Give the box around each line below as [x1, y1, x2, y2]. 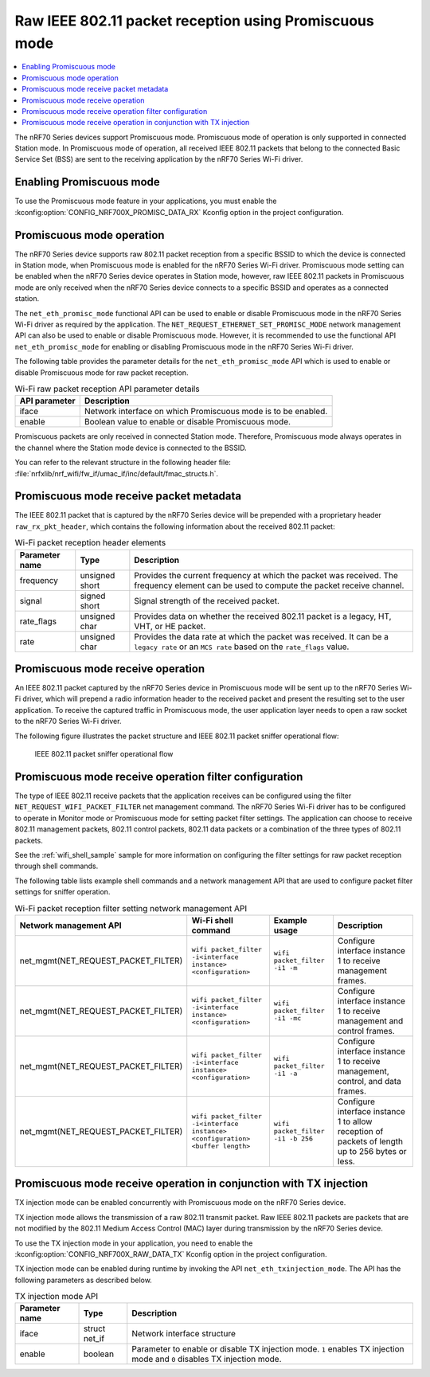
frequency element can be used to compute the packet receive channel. [134, 580, 405, 591]
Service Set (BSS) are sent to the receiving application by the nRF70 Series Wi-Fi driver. [14, 155, 303, 164]
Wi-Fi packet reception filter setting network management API [14, 902, 247, 913]
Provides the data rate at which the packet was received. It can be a [134, 631, 389, 642]
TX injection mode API [14, 1291, 99, 1302]
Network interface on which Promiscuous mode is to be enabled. [84, 406, 328, 417]
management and [337, 1015, 404, 1027]
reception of [337, 1125, 384, 1136]
